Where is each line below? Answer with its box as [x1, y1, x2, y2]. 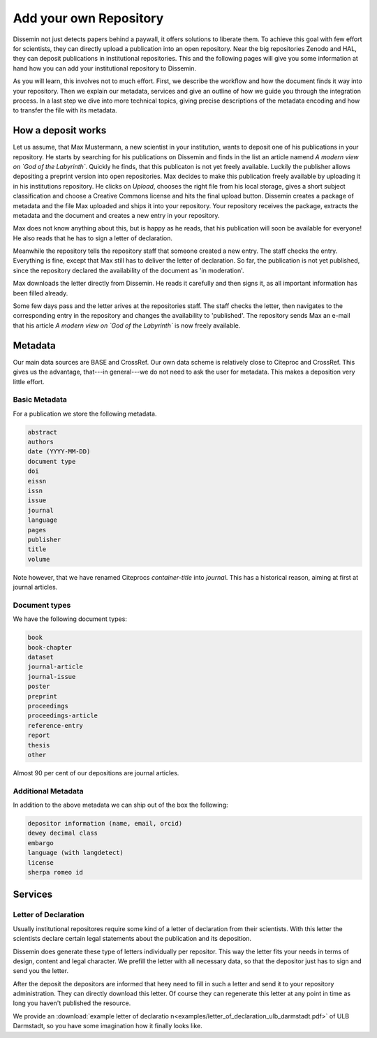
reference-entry [27, 722, 84, 729]
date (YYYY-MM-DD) [27, 448, 91, 455]
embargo [27, 839, 54, 847]
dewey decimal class [27, 829, 98, 838]
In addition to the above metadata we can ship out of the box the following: [13, 801, 228, 810]
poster [27, 682, 50, 691]
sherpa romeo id [27, 868, 84, 876]
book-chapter [27, 643, 73, 651]
